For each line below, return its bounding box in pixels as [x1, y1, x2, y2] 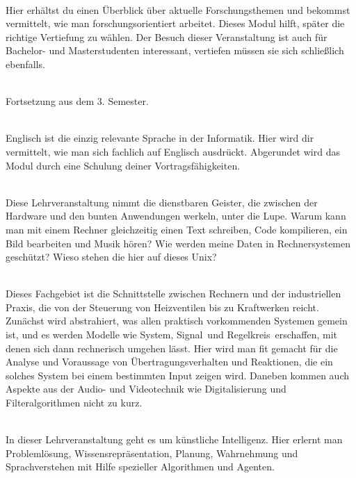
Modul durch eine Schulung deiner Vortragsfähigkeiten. [6, 158, 241, 172]
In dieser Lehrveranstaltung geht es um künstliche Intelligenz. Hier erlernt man [6, 432, 343, 447]
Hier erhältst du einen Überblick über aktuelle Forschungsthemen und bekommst [6, 2, 350, 17]
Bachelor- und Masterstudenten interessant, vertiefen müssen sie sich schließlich [6, 43, 344, 58]
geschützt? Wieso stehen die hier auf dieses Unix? [6, 249, 217, 264]
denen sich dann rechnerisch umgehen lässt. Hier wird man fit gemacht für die [6, 340, 338, 355]
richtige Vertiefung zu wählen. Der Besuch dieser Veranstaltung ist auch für [6, 29, 327, 44]
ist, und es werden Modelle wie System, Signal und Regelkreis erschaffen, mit [6, 327, 338, 342]
